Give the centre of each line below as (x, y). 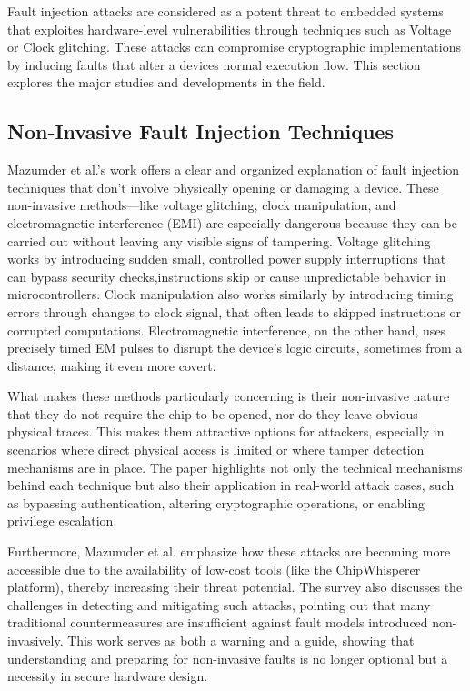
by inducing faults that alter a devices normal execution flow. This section (214, 64)
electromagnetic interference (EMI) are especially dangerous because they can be (232, 222)
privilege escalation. (62, 521)
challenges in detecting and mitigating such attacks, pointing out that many (219, 604)
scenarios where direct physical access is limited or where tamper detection (216, 450)
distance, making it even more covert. (112, 365)
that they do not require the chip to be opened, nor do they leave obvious (213, 413)
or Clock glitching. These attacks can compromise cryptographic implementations (234, 47)
